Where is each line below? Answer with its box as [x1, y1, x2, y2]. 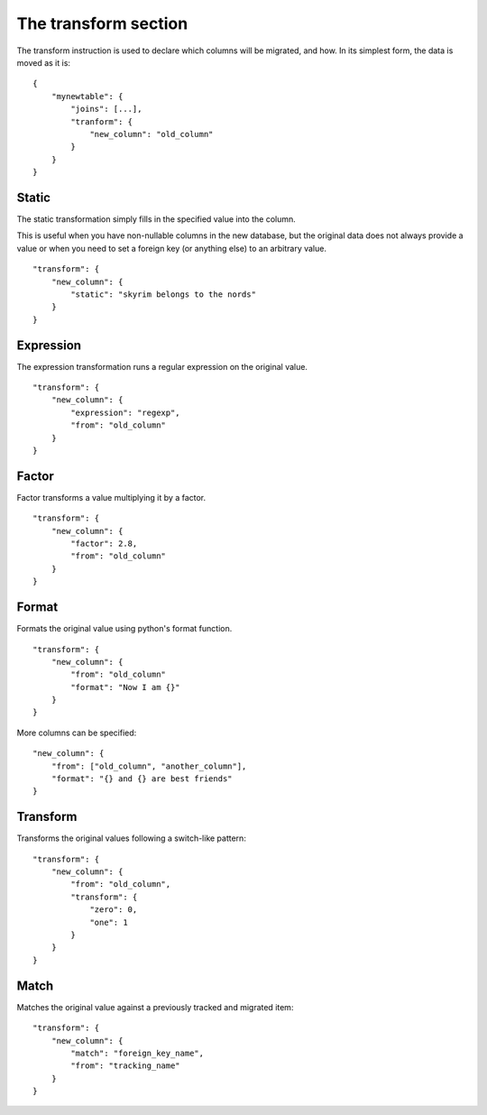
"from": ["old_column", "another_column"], [51, 760, 247, 771]
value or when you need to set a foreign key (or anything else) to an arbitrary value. [16, 243, 326, 253]
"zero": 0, [89, 905, 138, 915]
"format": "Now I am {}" [70, 682, 180, 692]
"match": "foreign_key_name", [70, 1047, 205, 1058]
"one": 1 [89, 917, 128, 927]
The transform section [16, 14, 188, 33]
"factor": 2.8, [70, 539, 138, 549]
